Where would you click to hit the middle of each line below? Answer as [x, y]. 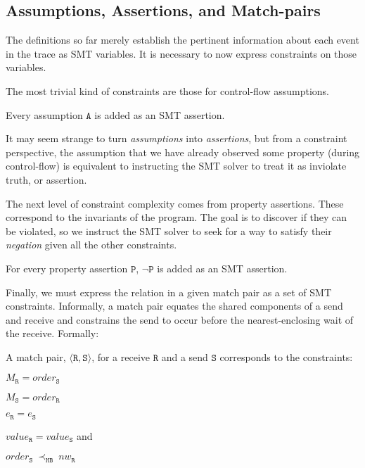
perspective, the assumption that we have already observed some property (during [183, 152]
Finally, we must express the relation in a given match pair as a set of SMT [169, 292]
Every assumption [44, 114]
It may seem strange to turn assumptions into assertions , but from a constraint [177, 138]
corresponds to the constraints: [286, 356]
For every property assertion [67, 268]
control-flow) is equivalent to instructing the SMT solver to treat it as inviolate [176, 166]
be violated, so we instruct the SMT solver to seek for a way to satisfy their [169, 230]
